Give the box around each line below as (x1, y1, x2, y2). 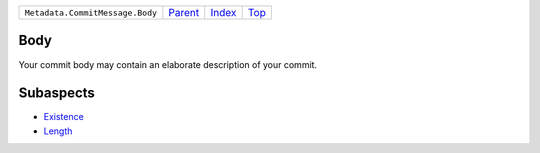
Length (43, 125, 73, 137)
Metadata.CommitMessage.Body (24, 7, 158, 18)
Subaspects (18, 85, 95, 102)
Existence (43, 111, 84, 123)
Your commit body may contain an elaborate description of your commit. (18, 58, 318, 70)
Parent (168, 6, 200, 19)
